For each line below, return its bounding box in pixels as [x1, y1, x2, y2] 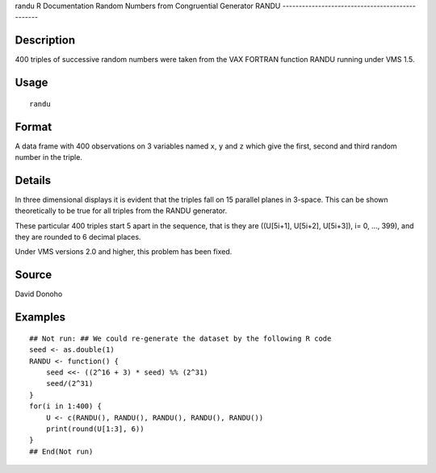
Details [15, 174, 52, 187]
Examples [15, 311, 66, 324]
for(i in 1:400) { [29, 402, 103, 411]
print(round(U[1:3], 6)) [45, 424, 145, 433]
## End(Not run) [29, 446, 94, 456]
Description [15, 33, 76, 48]
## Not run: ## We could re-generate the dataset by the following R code [29, 333, 332, 343]
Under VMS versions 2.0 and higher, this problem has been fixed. [15, 247, 233, 257]
